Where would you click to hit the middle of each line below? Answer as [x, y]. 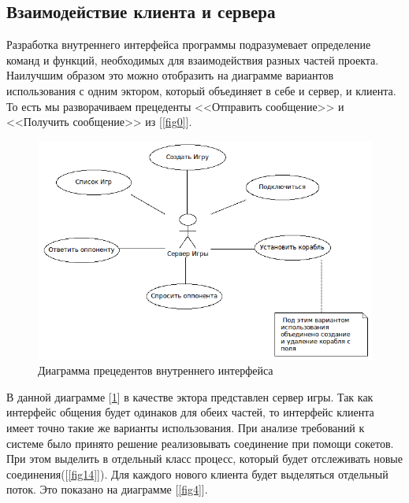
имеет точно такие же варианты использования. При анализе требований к [186, 428]
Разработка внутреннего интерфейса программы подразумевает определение [189, 44]
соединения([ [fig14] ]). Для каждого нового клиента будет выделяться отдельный [197, 473]
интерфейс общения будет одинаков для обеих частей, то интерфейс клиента [190, 412]
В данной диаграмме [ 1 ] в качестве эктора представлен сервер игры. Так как [190, 396]
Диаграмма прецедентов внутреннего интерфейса [156, 370]
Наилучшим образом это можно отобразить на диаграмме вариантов [170, 75]
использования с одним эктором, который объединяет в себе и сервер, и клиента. [201, 90]
